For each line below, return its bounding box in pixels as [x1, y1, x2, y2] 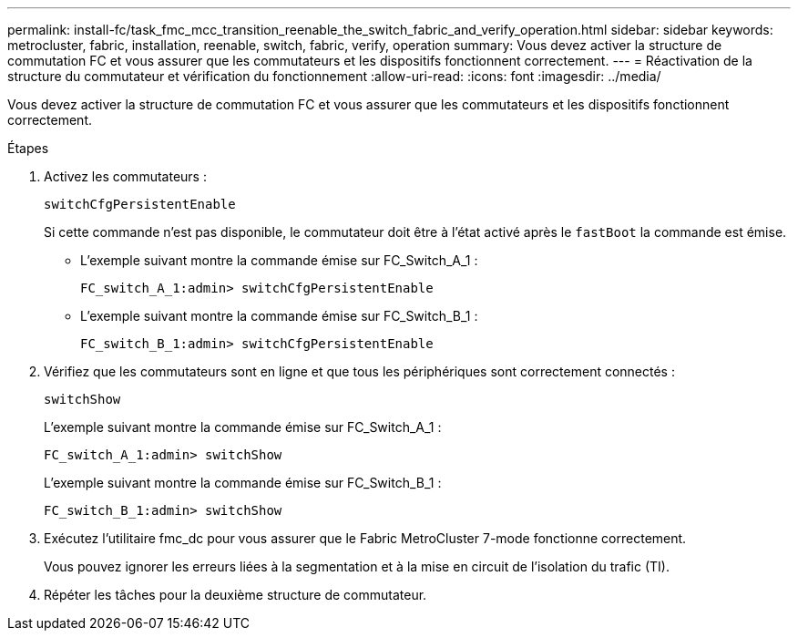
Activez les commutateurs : [44, 169, 207, 184]
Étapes [7, 140, 49, 156]
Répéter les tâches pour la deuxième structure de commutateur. [44, 587, 427, 602]
